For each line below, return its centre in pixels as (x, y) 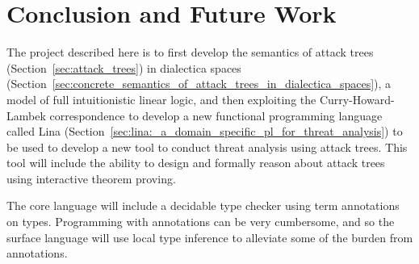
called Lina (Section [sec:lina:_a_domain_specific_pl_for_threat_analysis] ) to (205, 131)
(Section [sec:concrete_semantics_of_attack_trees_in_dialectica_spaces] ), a (199, 84)
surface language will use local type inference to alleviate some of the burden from (210, 237)
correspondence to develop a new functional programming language (216, 115)
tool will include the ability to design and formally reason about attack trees (196, 163)
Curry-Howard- (357, 99)
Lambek (26, 115)
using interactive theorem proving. (91, 178)
